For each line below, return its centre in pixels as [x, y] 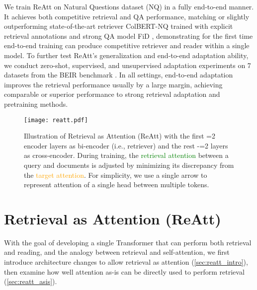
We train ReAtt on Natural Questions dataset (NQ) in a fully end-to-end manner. [129, 6]
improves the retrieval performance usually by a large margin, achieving [113, 84]
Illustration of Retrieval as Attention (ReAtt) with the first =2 [120, 136]
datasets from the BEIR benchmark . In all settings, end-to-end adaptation [119, 75]
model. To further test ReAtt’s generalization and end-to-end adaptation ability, [126, 55]
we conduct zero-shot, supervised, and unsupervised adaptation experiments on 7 [128, 65]
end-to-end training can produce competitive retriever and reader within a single [127, 45]
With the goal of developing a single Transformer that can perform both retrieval [128, 242]
